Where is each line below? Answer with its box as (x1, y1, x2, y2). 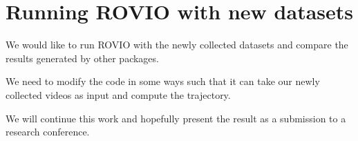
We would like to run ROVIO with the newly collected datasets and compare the (6, 37, 348, 52)
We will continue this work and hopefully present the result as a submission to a (6, 111, 346, 125)
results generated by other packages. (6, 50, 159, 65)
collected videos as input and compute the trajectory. (6, 87, 231, 102)
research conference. (6, 124, 90, 139)
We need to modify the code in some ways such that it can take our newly (6, 74, 320, 88)
